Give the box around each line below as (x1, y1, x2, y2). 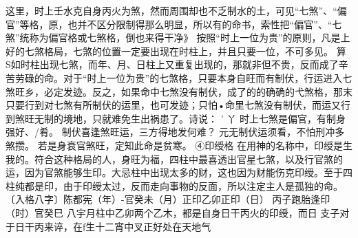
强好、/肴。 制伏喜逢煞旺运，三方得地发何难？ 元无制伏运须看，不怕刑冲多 (6, 125, 345, 139)
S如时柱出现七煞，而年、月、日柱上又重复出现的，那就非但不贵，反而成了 (6, 57, 339, 72)
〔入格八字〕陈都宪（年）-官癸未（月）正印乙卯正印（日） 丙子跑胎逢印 (6, 192, 330, 206)
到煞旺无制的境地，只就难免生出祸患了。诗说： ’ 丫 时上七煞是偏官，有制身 (6, 111, 346, 125)
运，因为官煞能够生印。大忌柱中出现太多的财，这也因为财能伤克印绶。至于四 (6, 165, 352, 180)
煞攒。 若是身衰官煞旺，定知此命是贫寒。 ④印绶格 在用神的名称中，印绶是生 (6, 138, 352, 152)
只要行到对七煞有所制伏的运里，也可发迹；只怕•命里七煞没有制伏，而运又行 (6, 98, 350, 112)
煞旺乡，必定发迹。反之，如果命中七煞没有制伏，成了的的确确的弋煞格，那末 (6, 84, 352, 98)
